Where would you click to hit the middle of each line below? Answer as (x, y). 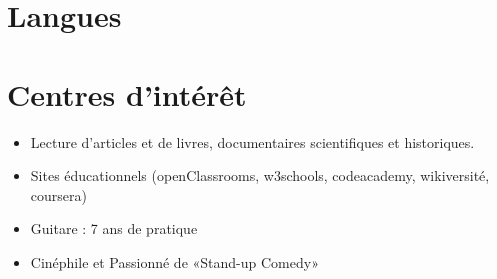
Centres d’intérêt (127, 93)
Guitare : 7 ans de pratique (114, 228)
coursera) (58, 194)
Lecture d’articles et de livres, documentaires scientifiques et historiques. (252, 141)
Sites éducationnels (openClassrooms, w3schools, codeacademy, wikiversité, (260, 175)
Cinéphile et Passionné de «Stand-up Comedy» (174, 261)
